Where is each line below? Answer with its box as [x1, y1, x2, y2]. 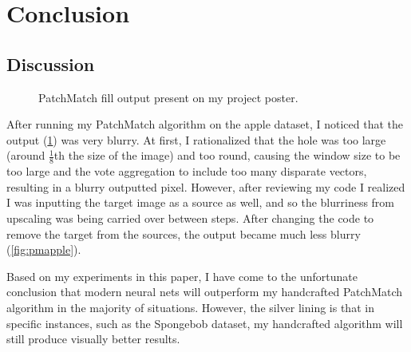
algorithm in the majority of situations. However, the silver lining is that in [6, 299, 374, 315]
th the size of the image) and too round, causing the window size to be [53, 147, 401, 164]
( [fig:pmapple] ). [6, 241, 81, 258]
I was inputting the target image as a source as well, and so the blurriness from [6, 194, 395, 211]
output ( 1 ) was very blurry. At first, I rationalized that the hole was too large [6, 131, 386, 148]
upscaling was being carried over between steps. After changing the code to [6, 209, 374, 226]
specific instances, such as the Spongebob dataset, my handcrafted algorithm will [6, 314, 403, 331]
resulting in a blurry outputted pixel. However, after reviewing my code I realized [6, 178, 405, 195]
